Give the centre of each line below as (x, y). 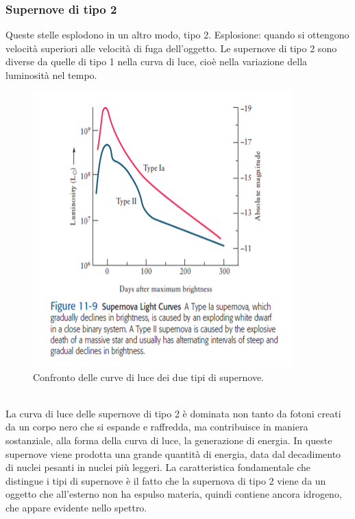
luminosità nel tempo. (51, 75)
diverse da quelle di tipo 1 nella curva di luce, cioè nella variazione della (157, 61)
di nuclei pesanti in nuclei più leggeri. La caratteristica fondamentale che (158, 467)
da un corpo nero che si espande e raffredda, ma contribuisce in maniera (157, 427)
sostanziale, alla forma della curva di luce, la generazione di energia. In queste (169, 440)
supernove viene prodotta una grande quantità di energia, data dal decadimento (173, 453)
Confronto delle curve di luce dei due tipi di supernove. (148, 377)
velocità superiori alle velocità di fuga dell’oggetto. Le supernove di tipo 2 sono (171, 48)
